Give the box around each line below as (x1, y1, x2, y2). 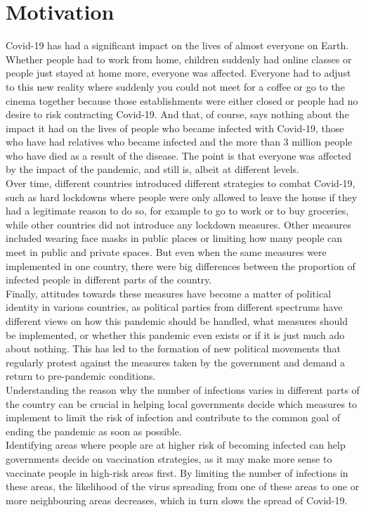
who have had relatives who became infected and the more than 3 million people (6, 134, 353, 149)
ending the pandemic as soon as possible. (6, 423, 182, 438)
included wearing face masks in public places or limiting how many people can (6, 231, 343, 245)
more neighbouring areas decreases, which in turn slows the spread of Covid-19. (6, 492, 348, 507)
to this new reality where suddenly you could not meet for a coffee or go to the (6, 79, 345, 94)
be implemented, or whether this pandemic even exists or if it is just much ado (6, 327, 345, 342)
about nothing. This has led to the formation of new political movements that (6, 341, 341, 356)
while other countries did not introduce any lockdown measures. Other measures (6, 217, 351, 231)
